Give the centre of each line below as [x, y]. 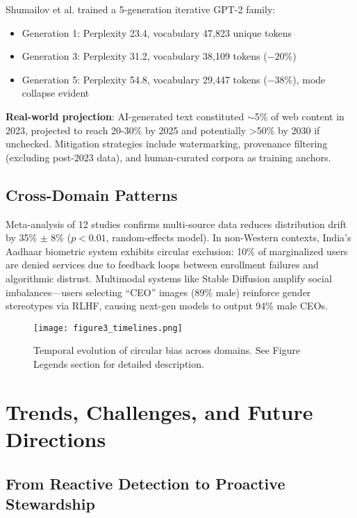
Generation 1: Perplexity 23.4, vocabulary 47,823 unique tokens [157, 32]
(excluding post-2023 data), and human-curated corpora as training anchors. [168, 157]
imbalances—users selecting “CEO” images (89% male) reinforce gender [158, 292]
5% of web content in [299, 116]
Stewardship [50, 503]
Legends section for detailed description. [119, 363]
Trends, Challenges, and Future [159, 411]
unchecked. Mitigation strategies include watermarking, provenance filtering [167, 144]
